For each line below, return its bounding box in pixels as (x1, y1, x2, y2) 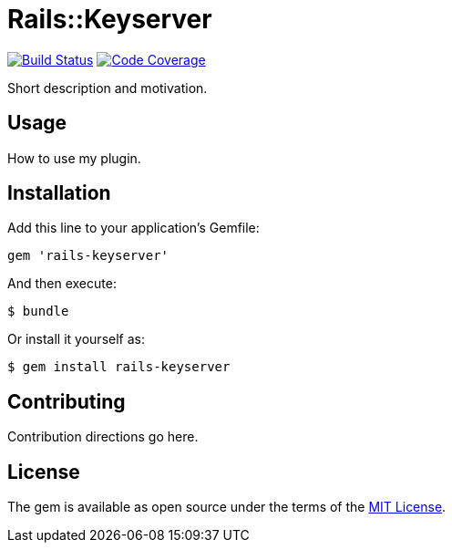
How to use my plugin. (7, 150, 141, 166)
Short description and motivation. (7, 79, 208, 96)
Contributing (7, 389, 126, 413)
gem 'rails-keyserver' (7, 248, 169, 264)
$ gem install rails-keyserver (7, 359, 231, 375)
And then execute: (7, 275, 117, 292)
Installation (7, 182, 111, 205)
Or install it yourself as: (7, 331, 145, 348)
